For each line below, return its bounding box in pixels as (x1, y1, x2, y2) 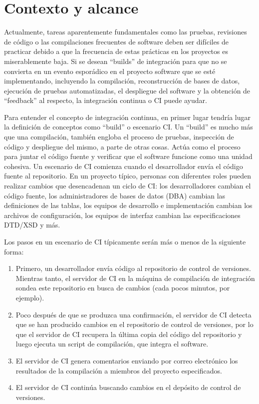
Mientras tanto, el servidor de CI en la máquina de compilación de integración (15, 272, 255, 283)
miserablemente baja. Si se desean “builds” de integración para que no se (4, 55, 227, 66)
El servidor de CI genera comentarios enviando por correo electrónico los (15, 355, 238, 365)
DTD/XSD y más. (4, 219, 60, 230)
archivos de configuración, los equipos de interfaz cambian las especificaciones (4, 209, 241, 220)
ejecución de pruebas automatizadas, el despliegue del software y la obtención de (4, 85, 251, 95)
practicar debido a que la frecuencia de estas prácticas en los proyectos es (4, 46, 228, 56)
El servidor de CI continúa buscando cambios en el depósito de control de (15, 382, 241, 392)
